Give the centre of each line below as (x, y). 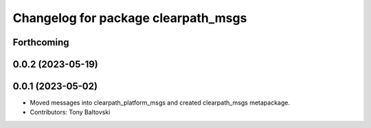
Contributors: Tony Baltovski (70, 112)
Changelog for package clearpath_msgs (130, 18)
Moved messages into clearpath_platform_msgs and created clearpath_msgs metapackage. (160, 103)
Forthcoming (41, 42)
